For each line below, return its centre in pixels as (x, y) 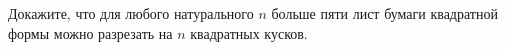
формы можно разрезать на (90, 32)
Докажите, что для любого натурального (131, 13)
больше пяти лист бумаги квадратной (384, 13)
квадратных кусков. (249, 32)
